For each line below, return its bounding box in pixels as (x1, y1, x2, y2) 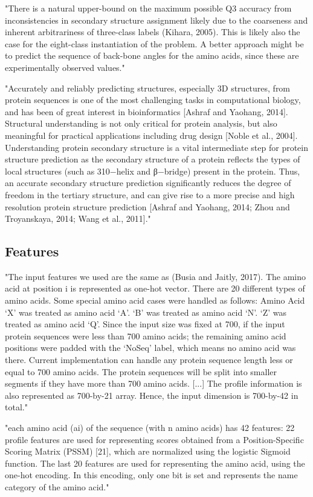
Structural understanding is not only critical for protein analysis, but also (5, 117, 277, 130)
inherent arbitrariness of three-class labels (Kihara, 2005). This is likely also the (5, 25, 300, 38)
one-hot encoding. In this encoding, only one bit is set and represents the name (5, 469, 298, 481)
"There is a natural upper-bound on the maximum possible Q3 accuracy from (5, 2, 292, 14)
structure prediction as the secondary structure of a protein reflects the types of (5, 153, 300, 165)
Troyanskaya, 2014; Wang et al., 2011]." (5, 212, 151, 225)
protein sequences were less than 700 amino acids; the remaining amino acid (5, 329, 286, 342)
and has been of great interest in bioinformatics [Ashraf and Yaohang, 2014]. (5, 105, 288, 118)
